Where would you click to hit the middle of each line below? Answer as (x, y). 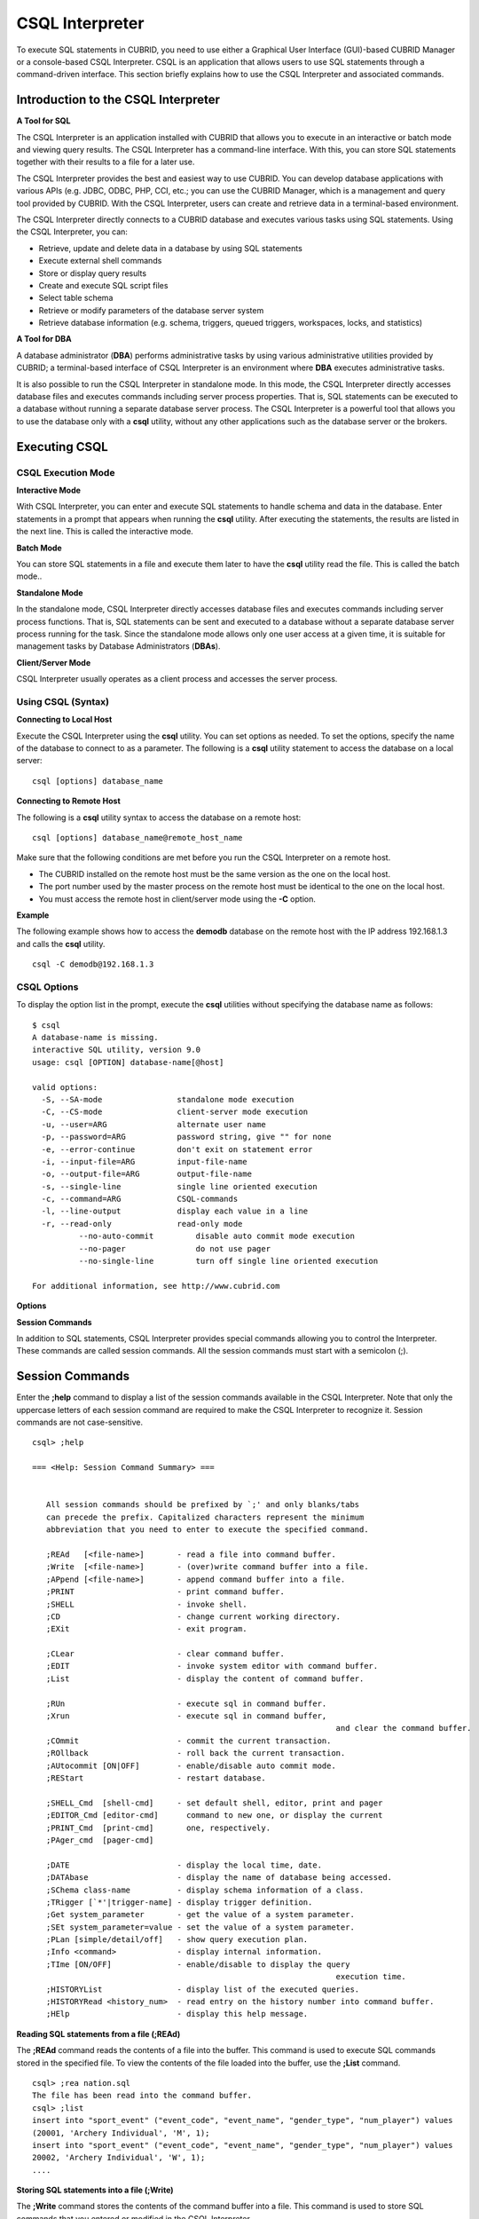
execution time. (371, 1977)
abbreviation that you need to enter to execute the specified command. (207, 1530)
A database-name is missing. (95, 1037)
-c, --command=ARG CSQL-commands (140, 1199)
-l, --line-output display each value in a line (175, 1211)
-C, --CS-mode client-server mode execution (175, 1112)
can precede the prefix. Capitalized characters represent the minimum (205, 1517)
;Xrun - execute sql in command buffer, (186, 1716)
